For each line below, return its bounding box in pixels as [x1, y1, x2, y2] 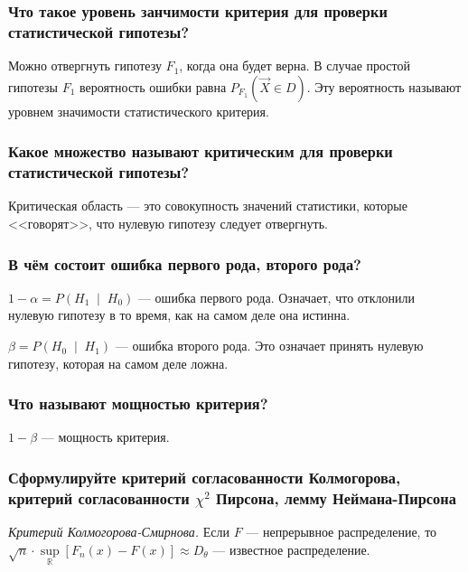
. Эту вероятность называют [306, 77, 462, 96]
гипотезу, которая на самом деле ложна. [8, 353, 229, 372]
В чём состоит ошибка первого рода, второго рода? [8, 252, 361, 275]
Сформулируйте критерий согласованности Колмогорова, [8, 465, 401, 488]
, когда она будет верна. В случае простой [179, 56, 411, 75]
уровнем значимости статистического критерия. [8, 101, 269, 120]
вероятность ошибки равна [80, 77, 227, 96]
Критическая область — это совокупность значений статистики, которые [8, 196, 407, 215]
